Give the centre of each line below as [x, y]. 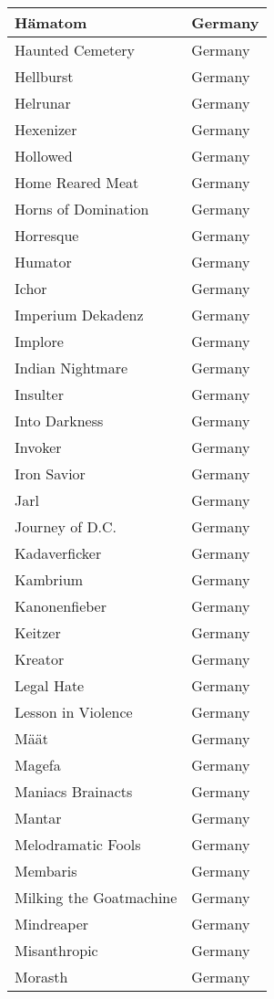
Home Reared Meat [77, 182]
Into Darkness [59, 421]
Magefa [38, 765]
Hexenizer [46, 129]
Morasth [41, 977]
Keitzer [38, 632]
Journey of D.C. [66, 526]
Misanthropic [56, 950]
